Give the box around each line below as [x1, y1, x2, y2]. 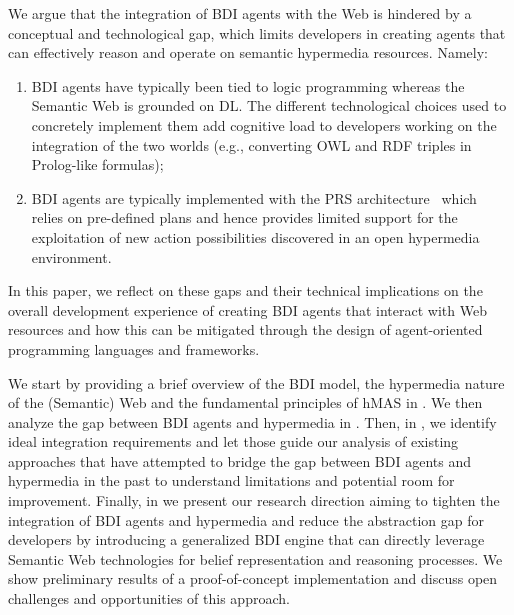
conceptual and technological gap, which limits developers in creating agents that [8, 22, 506, 43]
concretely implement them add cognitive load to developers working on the [31, 114, 497, 135]
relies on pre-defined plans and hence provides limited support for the [31, 207, 458, 228]
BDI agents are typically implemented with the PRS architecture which [31, 187, 477, 208]
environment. [31, 246, 112, 267]
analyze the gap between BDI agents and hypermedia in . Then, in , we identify [8, 411, 497, 432]
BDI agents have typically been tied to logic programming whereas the [31, 75, 465, 96]
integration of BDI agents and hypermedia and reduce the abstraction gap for [8, 509, 485, 530]
